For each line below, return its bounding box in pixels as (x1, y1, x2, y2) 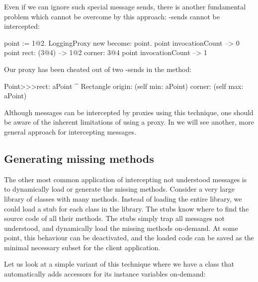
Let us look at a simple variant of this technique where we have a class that (4, 259, 234, 269)
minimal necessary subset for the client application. (4, 242, 161, 252)
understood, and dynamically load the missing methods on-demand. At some (4, 222, 238, 233)
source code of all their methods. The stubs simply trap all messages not (4, 213, 225, 223)
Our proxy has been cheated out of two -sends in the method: (4, 64, 192, 74)
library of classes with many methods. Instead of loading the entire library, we (4, 193, 242, 204)
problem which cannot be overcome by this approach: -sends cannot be (4, 11, 220, 21)
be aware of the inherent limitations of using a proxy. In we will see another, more (4, 117, 254, 127)
